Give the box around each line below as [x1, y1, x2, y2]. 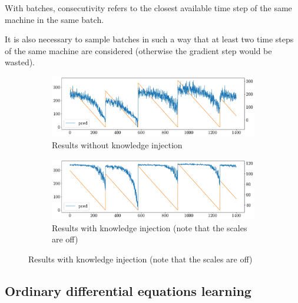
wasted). [5, 56, 35, 68]
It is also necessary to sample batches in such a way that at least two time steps [5, 33, 294, 45]
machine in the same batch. [5, 13, 104, 25]
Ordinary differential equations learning [5, 281, 251, 299]
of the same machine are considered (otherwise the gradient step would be [5, 44, 272, 56]
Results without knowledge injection [52, 139, 183, 151]
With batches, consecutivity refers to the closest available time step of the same [5, 2, 292, 14]
